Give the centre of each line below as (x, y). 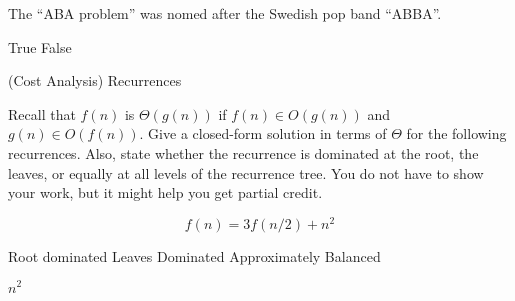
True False (40, 46)
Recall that (42, 113)
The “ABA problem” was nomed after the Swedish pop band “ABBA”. (225, 13)
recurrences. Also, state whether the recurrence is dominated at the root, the (243, 152)
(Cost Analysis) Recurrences (95, 80)
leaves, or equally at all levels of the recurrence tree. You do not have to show (246, 172)
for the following (456, 133)
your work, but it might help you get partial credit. (165, 192)
